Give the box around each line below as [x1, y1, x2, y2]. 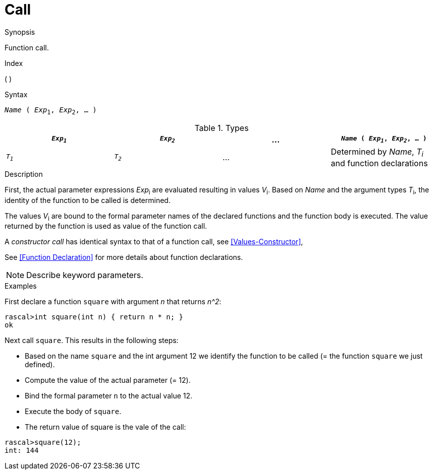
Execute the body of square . [25, 407, 122, 416]
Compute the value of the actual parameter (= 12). [25, 376, 191, 385]
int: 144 [5, 446, 39, 455]
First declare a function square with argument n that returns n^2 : [5, 297, 222, 306]
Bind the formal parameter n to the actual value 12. [25, 391, 193, 400]
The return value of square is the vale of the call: [25, 423, 186, 432]
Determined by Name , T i [331, 146, 423, 158]
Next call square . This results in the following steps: [5, 336, 179, 345]
